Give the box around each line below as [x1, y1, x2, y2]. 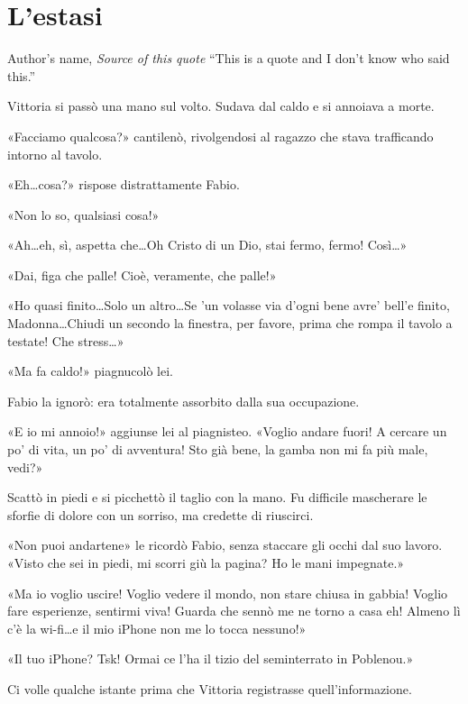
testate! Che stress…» [7, 331, 124, 350]
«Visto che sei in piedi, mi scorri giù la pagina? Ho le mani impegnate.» [7, 553, 405, 571]
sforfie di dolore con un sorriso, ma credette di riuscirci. [7, 505, 314, 524]
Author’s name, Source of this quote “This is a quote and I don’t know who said [7, 49, 450, 68]
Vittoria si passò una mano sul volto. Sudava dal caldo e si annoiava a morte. [7, 96, 435, 115]
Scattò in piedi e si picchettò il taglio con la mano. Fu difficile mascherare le [7, 488, 427, 507]
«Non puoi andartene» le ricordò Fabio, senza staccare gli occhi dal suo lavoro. [7, 535, 443, 554]
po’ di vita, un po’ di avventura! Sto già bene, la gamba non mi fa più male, [7, 440, 428, 459]
